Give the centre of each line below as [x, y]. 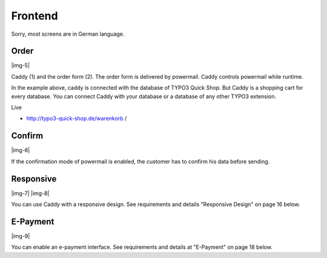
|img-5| [21, 65]
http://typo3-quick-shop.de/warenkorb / [77, 119]
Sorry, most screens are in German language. [68, 34]
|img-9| [21, 236]
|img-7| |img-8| [30, 193]
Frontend [35, 16]
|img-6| [21, 150]
